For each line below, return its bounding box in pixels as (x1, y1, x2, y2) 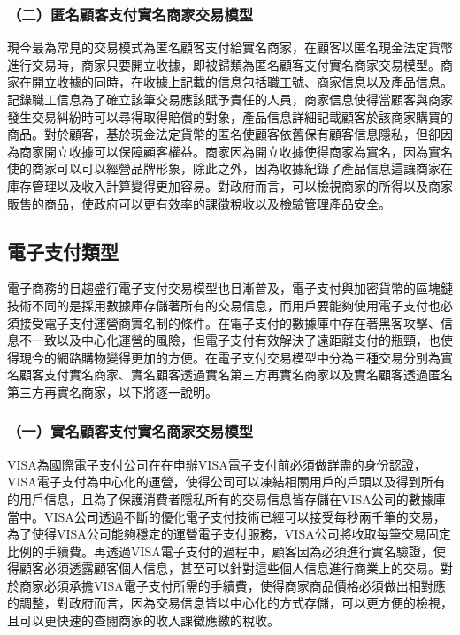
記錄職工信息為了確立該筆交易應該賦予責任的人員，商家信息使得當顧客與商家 (7, 90, 453, 108)
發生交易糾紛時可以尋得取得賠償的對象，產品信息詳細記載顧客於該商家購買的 (7, 107, 453, 126)
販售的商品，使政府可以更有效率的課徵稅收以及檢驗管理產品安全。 (7, 194, 391, 212)
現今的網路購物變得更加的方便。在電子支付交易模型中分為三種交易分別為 (19, 348, 441, 366)
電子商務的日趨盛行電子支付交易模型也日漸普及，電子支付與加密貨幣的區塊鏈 (7, 279, 453, 297)
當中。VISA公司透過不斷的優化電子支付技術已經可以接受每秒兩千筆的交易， (7, 507, 446, 525)
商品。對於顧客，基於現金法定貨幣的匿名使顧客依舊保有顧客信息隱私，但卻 (7, 125, 441, 143)
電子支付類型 (7, 237, 119, 264)
